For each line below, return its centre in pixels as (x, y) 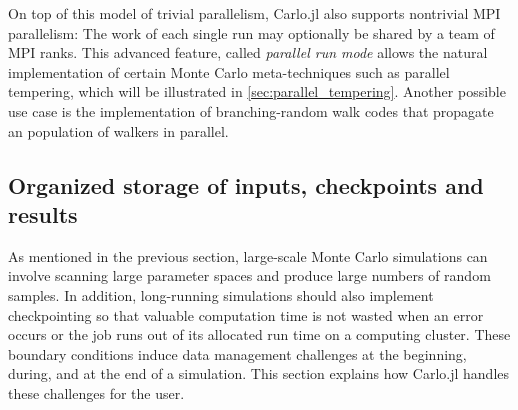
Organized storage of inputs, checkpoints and (246, 184)
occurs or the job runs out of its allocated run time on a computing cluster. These (259, 334)
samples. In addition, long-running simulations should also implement (221, 294)
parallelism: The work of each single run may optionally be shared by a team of (251, 32)
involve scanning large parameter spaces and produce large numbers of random (249, 275)
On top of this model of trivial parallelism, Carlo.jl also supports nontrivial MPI (254, 13)
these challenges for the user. (96, 392)
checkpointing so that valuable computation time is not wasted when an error (246, 314)
